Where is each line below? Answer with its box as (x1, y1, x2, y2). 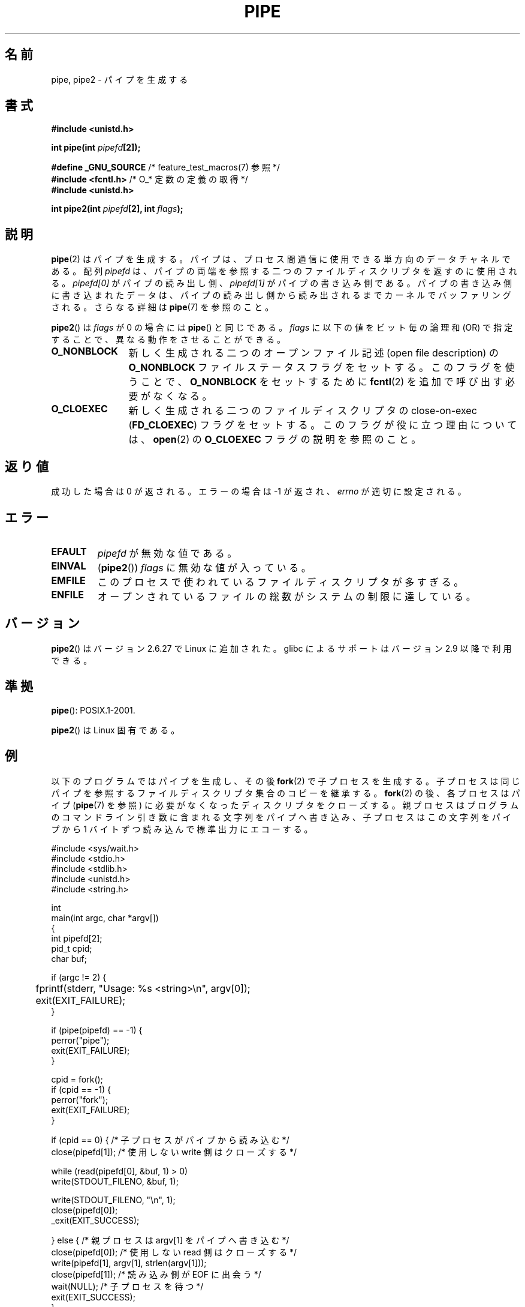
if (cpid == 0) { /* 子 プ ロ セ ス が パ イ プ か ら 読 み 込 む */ (51, 1134, 289, 1145)
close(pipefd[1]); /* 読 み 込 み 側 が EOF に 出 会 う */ (51, 1269, 261, 1279)
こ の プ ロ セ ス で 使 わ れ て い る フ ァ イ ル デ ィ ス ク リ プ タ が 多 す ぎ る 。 (97, 575, 464, 588)
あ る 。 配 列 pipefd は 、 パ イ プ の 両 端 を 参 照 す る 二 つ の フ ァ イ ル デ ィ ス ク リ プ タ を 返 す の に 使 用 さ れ (51, 266, 517, 277)
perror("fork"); (51, 1094, 108, 1105)
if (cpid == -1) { (51, 1084, 111, 1095)
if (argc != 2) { (51, 972, 107, 982)
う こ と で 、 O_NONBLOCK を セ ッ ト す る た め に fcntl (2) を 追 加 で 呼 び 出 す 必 (128, 376, 515, 388)
